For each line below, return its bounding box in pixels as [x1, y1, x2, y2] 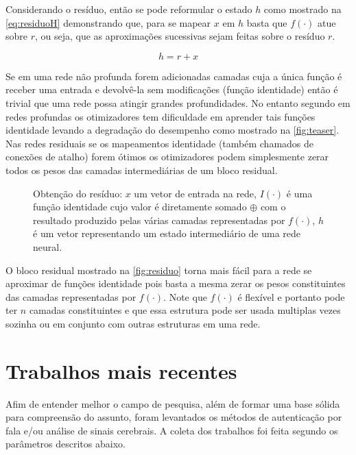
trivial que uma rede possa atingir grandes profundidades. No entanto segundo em [5, 95, 351, 110]
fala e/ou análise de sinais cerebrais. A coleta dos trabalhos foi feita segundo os [5, 423, 338, 437]
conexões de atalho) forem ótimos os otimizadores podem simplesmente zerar [5, 149, 329, 164]
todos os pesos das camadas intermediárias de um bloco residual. [5, 162, 278, 177]
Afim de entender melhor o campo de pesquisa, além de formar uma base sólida [5, 396, 340, 410]
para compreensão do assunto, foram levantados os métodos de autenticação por [5, 410, 342, 424]
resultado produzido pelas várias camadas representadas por [33, 212, 285, 227]
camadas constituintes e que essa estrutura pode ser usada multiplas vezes [29, 303, 341, 317]
